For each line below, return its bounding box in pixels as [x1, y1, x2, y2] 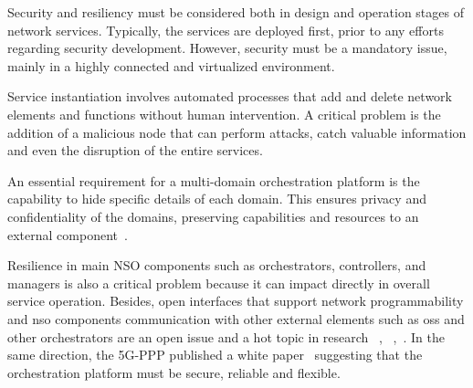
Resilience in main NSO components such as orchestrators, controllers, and [7, 256, 426, 275]
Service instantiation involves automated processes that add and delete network [7, 87, 452, 106]
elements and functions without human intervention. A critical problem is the [7, 104, 441, 123]
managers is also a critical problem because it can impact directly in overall [7, 273, 430, 292]
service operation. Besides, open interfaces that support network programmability [7, 291, 464, 310]
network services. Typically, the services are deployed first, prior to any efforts [7, 20, 444, 39]
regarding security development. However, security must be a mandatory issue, [7, 38, 447, 58]
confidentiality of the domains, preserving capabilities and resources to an [7, 206, 419, 225]
